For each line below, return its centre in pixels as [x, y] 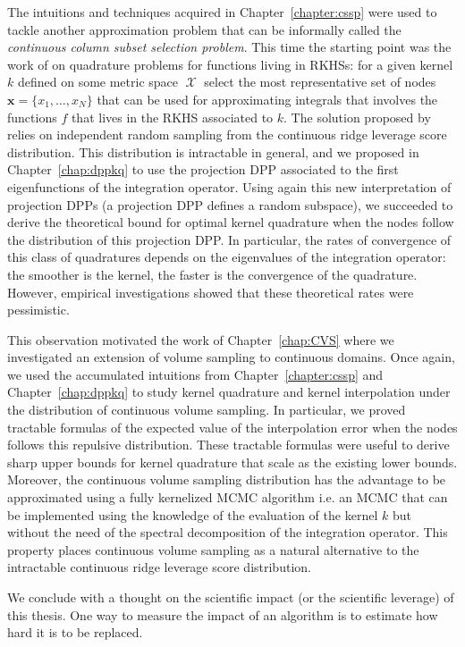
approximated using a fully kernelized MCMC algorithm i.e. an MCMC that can [228, 497]
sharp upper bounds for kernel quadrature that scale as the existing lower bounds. [232, 462]
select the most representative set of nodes [320, 82]
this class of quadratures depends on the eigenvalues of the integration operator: [227, 257]
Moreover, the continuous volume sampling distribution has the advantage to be [227, 479]
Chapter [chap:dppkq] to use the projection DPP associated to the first [203, 169]
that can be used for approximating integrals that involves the [267, 99]
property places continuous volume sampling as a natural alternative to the [213, 549]
